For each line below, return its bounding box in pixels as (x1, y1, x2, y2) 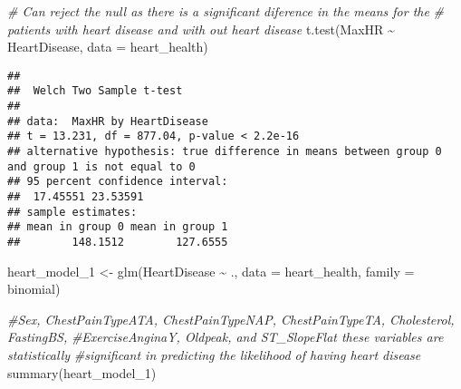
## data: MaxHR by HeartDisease (7, 114, 208, 128)
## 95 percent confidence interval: (7, 175, 228, 189)
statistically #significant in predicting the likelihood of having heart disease (7, 345, 421, 365)
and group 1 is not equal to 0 (7, 160, 196, 173)
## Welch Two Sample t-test (7, 84, 183, 98)
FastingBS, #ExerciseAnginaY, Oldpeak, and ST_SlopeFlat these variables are (7, 327, 444, 346)
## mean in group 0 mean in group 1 (7, 220, 228, 234)
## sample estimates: (7, 205, 138, 219)
